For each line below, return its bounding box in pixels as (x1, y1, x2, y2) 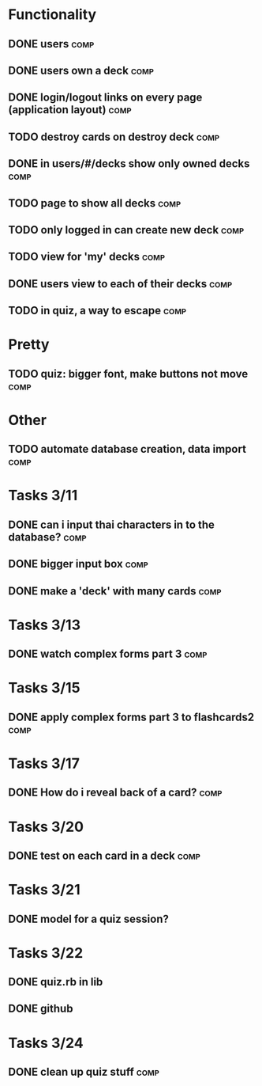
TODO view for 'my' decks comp (8, 250, 166, 264)
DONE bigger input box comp (8, 557, 148, 571)
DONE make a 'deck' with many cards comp (8, 584, 223, 598)
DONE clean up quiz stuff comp (8, 1065, 160, 1079)
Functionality (8, 6, 97, 24)
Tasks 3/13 (8, 616, 81, 634)
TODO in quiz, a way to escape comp (8, 304, 187, 317)
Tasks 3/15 (8, 679, 80, 697)
